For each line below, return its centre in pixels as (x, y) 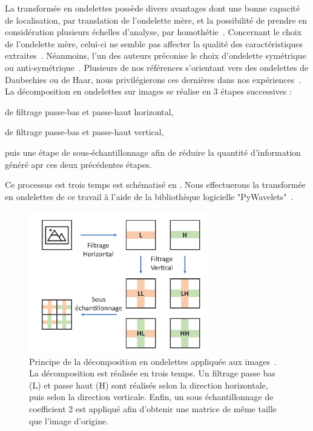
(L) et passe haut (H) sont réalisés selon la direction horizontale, (149, 385)
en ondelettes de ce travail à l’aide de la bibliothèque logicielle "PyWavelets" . (149, 196)
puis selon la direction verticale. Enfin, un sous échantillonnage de (151, 397)
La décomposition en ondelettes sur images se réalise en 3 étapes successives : (148, 91)
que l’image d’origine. (69, 420)
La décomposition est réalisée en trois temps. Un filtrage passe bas (152, 373)
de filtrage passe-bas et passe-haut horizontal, (89, 111)
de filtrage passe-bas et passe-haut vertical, (84, 132)
